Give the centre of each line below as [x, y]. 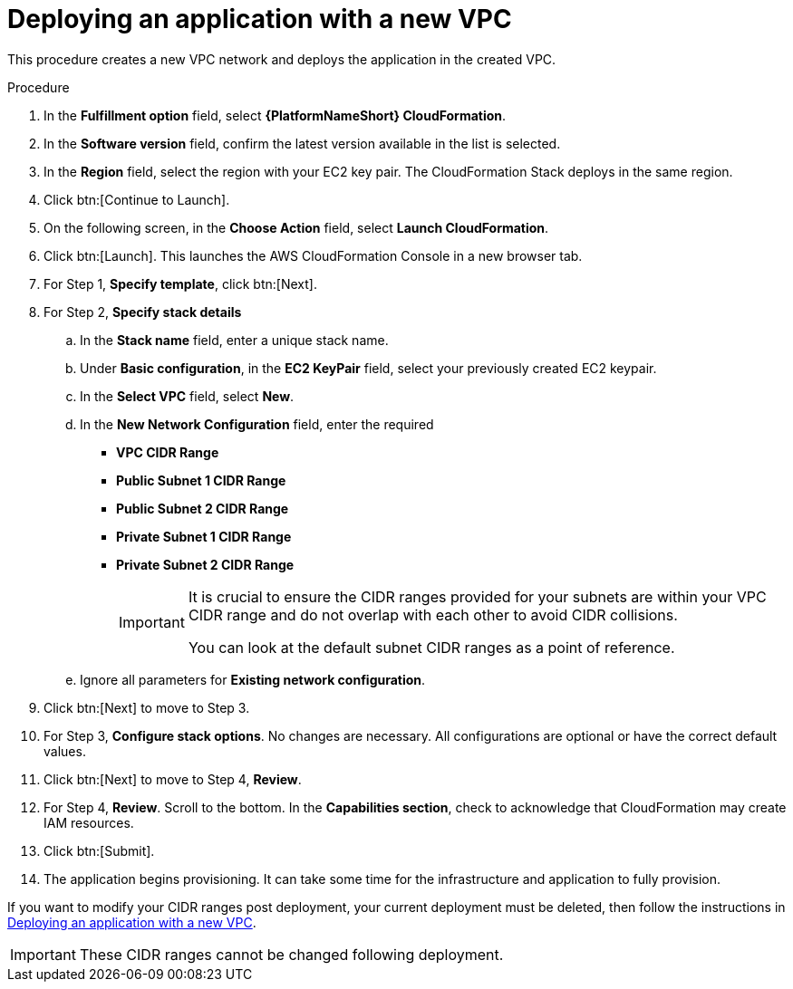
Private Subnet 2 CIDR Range [205, 564]
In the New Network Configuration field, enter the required [257, 424]
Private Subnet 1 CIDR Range [204, 536]
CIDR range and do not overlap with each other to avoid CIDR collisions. [433, 615]
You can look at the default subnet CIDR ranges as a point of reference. [431, 647]
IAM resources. [89, 822]
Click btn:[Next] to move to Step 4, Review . [173, 779]
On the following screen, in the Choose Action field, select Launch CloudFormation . [296, 227]
